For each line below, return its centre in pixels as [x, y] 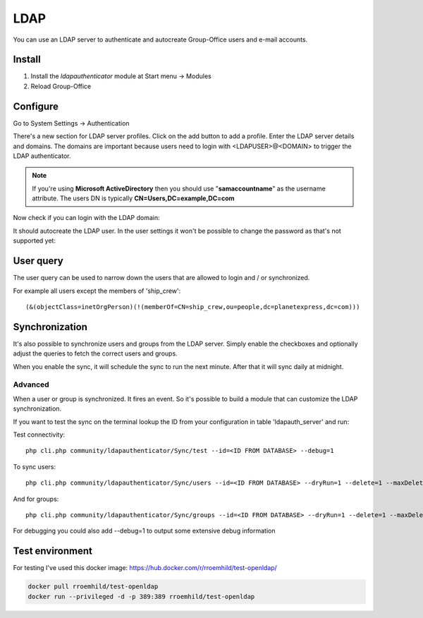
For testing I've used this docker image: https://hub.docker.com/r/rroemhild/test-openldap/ [145, 568]
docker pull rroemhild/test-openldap [93, 587]
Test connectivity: [39, 435]
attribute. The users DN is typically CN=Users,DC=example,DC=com [134, 198]
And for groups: [36, 499]
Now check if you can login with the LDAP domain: [86, 218]
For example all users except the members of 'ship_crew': [97, 291]
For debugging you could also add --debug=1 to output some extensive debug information [144, 531]
